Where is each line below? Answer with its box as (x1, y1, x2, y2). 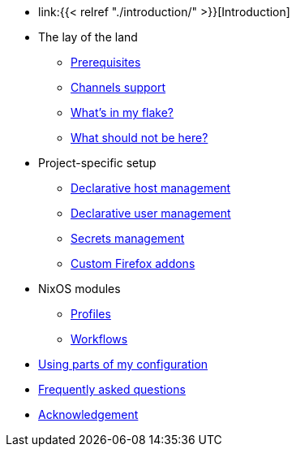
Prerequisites (71, 55, 141, 69)
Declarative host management (71, 181, 231, 195)
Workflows (71, 332, 128, 346)
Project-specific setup (38, 156, 157, 170)
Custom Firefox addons (71, 257, 195, 270)
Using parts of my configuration (38, 357, 208, 371)
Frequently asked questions (38, 382, 186, 396)
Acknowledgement (38, 408, 139, 421)
